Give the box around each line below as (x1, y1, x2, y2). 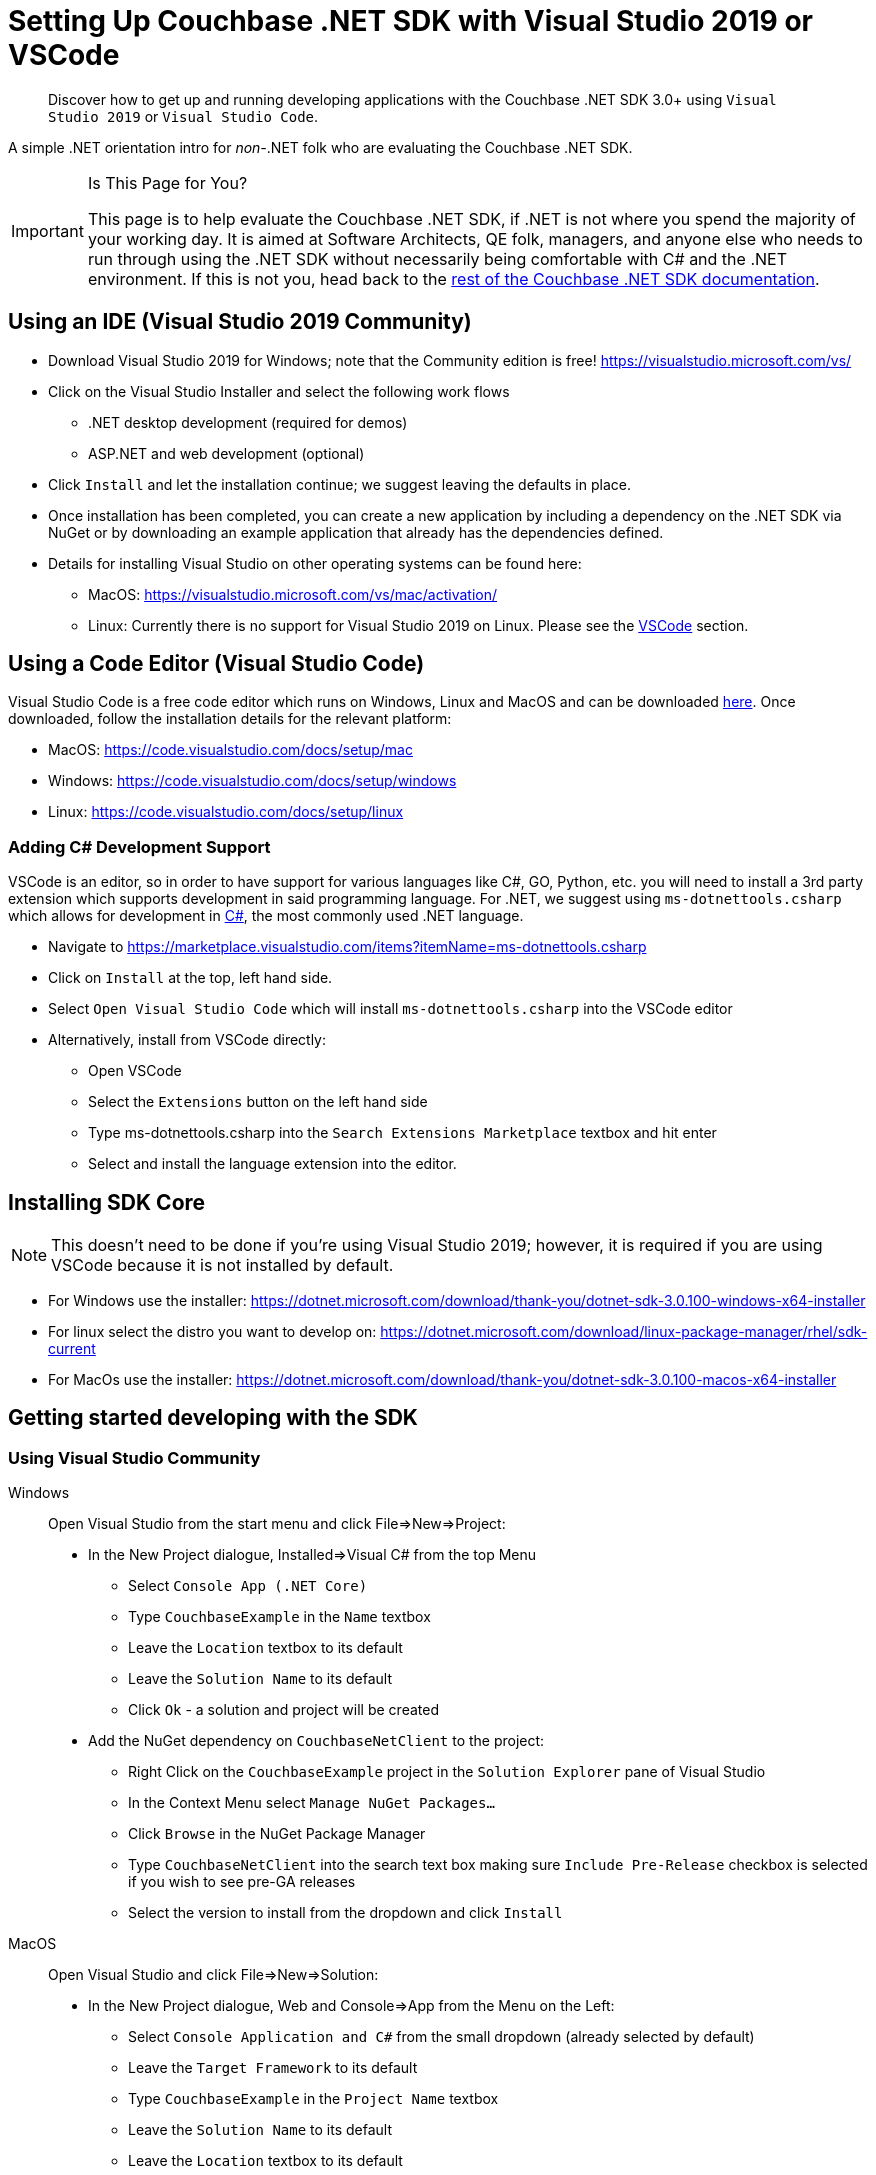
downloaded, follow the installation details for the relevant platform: (8, 710, 452, 728)
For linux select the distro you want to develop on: (48, 1323, 377, 1341)
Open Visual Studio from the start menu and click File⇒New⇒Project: (48, 1515, 506, 1533)
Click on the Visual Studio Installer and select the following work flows (48, 382, 510, 400)
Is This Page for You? (87, 172, 248, 193)
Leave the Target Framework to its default (128, 2059, 418, 2077)
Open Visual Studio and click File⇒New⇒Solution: (48, 1966, 379, 1984)
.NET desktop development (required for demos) (88, 413, 408, 431)
